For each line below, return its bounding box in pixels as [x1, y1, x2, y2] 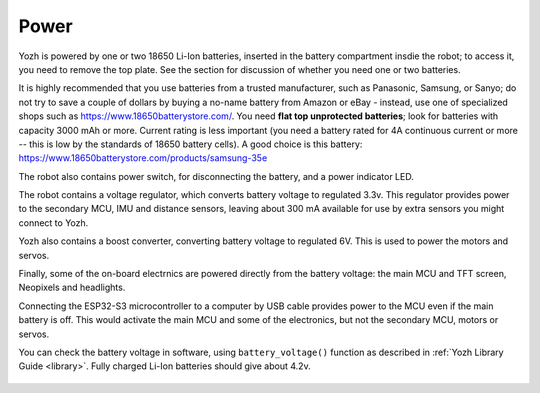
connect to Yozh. [18, 216, 89, 229]
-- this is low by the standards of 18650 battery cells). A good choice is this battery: [18, 138, 363, 150]
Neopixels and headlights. [18, 281, 126, 294]
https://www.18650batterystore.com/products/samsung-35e [18, 152, 268, 164]
